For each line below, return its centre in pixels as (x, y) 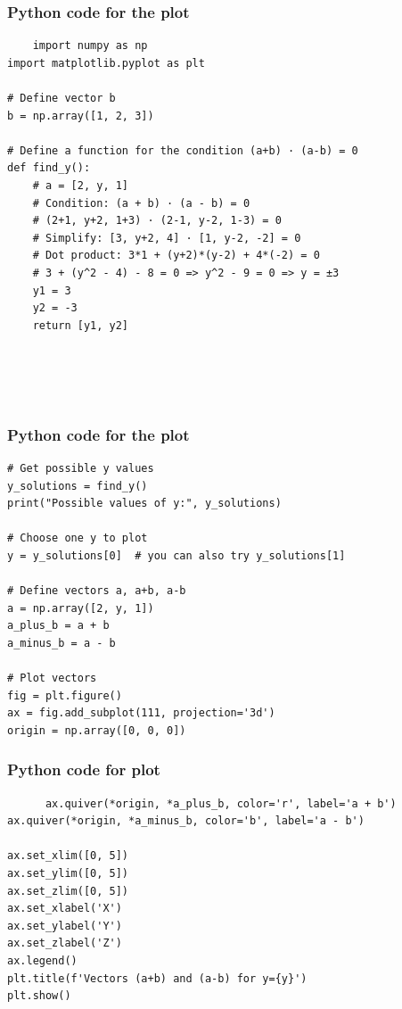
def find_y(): (49, 168)
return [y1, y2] (81, 325)
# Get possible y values (81, 468)
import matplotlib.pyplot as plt (106, 63)
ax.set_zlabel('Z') (65, 943)
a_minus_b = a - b (62, 643)
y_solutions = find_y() (78, 486)
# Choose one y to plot (78, 538)
